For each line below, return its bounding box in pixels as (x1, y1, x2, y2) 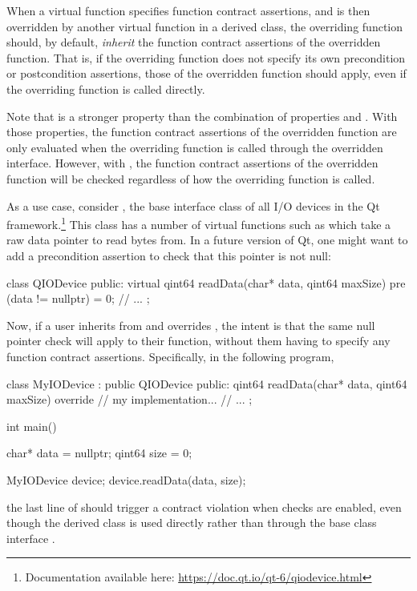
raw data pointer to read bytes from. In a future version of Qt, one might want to (6, 231, 408, 248)
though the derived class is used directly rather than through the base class (6, 514, 377, 531)
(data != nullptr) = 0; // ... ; (6, 290, 150, 307)
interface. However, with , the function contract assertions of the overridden (6, 155, 379, 171)
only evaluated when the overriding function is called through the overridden (6, 139, 383, 155)
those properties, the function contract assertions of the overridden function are (6, 123, 397, 140)
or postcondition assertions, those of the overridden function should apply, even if (6, 65, 407, 82)
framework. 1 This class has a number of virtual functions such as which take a (6, 214, 391, 232)
